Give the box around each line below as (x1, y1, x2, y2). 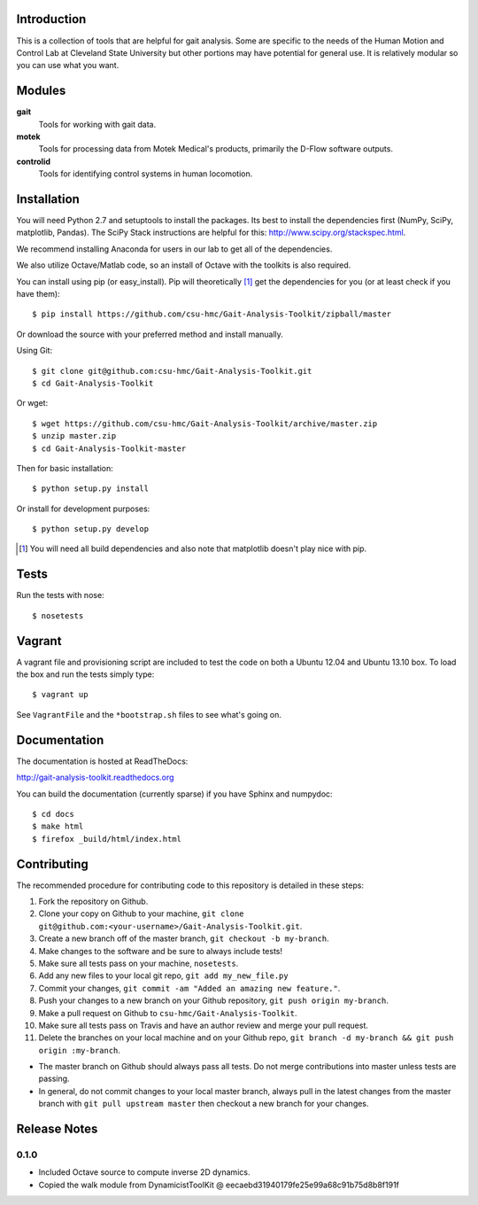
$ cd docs (32, 809, 74, 819)
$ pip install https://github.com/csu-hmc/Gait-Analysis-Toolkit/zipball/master (32, 309, 392, 319)
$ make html (32, 821, 84, 832)
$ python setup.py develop (32, 524, 150, 534)
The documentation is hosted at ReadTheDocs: (16, 756, 189, 766)
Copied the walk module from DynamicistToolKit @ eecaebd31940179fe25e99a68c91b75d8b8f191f (38, 1179, 400, 1190)
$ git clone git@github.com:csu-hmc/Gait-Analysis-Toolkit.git (32, 366, 312, 376)
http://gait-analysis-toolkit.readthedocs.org (16, 772, 174, 783)
